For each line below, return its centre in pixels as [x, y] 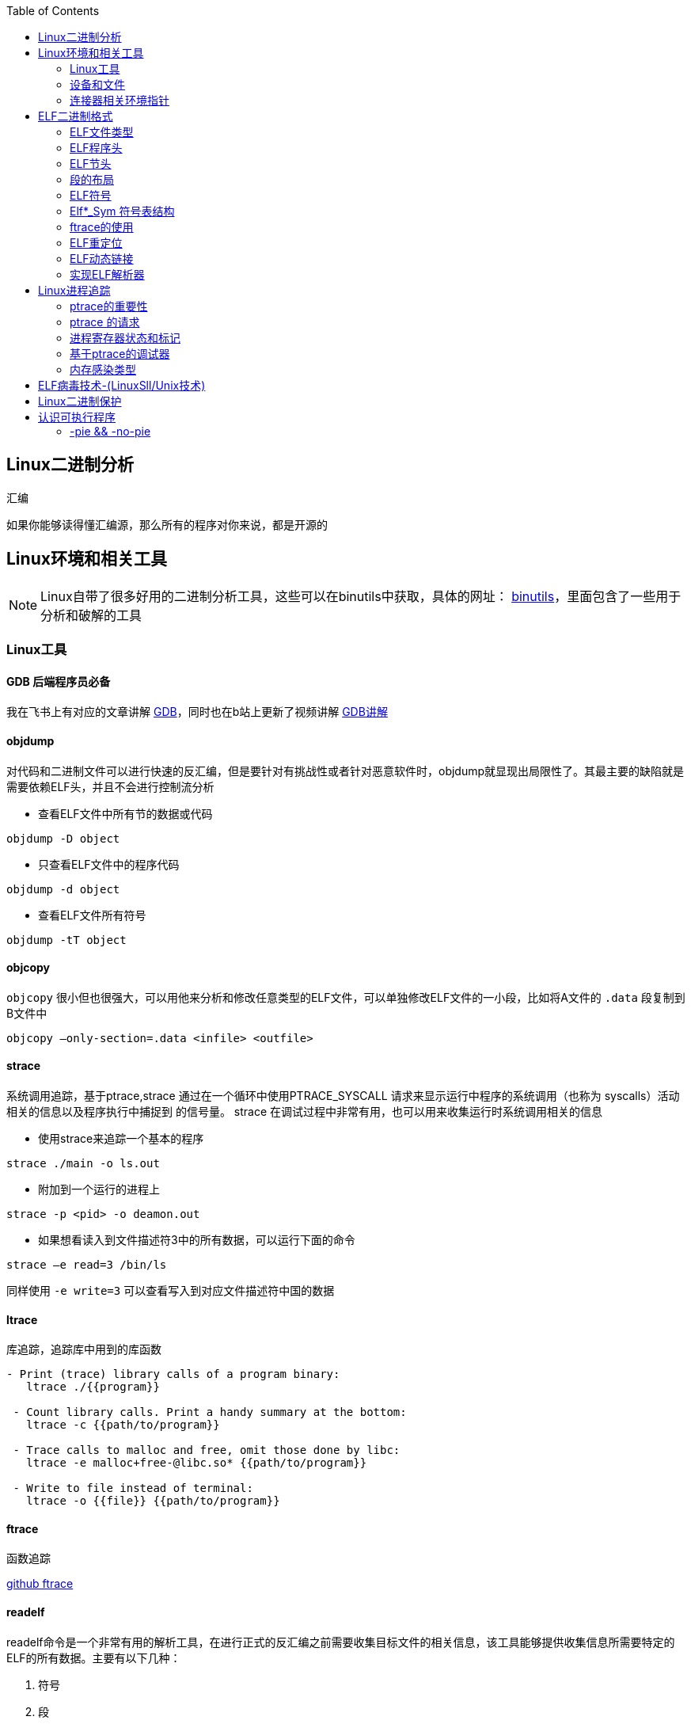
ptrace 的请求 [105, 322]
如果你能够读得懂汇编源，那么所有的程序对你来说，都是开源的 [167, 524]
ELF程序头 [96, 148]
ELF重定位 [96, 243]
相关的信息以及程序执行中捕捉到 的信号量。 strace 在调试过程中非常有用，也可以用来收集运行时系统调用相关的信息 [305, 1111]
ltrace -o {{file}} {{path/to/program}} [153, 1501]
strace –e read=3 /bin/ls [87, 1264]
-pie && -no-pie [110, 431]
